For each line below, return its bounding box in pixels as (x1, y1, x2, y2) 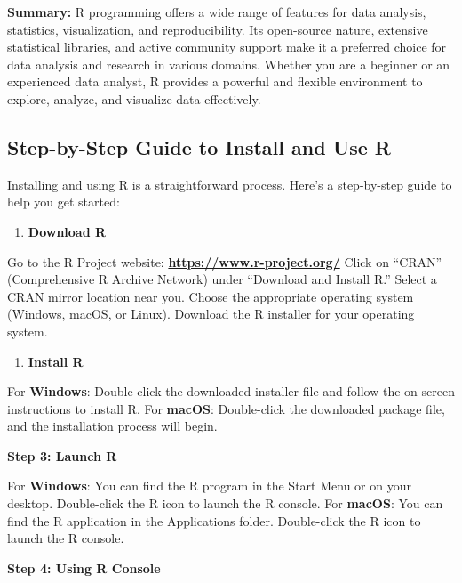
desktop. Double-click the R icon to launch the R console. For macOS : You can (7, 494, 443, 513)
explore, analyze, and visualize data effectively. (7, 89, 261, 108)
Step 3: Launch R (7, 446, 117, 465)
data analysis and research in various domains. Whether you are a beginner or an (7, 54, 450, 73)
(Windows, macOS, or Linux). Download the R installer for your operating (7, 304, 415, 323)
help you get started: (7, 192, 120, 211)
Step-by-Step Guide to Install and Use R (7, 133, 391, 160)
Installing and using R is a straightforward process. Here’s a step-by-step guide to (7, 174, 452, 193)
